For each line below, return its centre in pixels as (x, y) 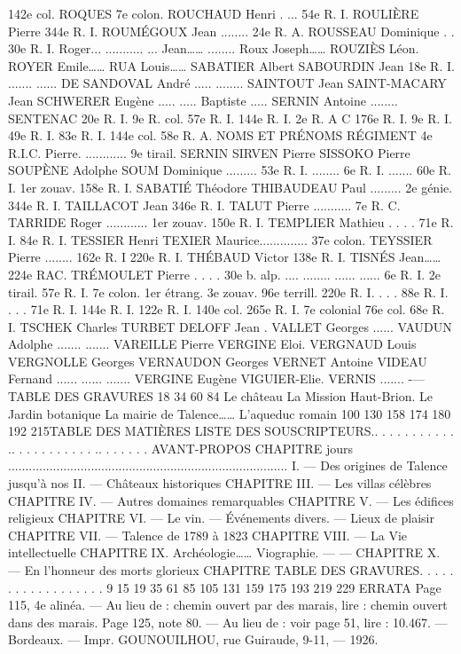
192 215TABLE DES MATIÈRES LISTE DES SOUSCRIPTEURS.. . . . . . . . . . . (231, 431)
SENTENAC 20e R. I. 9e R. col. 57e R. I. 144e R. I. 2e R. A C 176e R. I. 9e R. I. (230, 118)
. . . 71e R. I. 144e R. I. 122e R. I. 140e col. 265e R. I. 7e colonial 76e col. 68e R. (227, 309)
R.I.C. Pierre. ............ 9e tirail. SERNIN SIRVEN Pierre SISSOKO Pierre (209, 152)
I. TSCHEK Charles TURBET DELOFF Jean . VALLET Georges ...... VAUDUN (230, 326)
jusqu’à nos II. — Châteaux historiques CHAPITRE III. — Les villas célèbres (220, 483)
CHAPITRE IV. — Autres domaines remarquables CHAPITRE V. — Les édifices (231, 500)
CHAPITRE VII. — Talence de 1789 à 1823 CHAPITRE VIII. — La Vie (208, 535)
